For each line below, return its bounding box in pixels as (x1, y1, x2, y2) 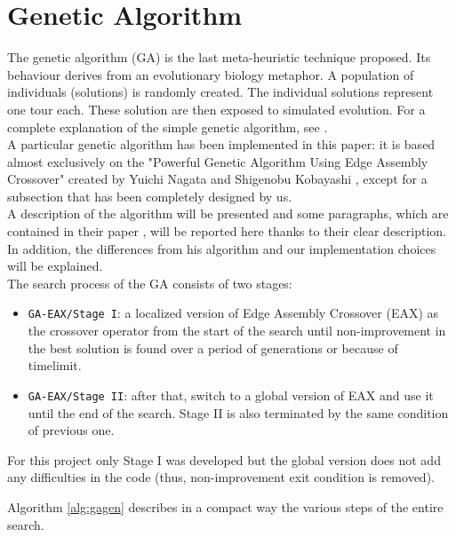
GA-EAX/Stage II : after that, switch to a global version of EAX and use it (28, 385, 434, 404)
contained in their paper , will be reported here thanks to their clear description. (7, 222, 447, 241)
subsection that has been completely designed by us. (7, 186, 292, 205)
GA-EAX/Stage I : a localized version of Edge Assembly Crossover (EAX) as (28, 304, 439, 322)
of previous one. (28, 421, 115, 439)
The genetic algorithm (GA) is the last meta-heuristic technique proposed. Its (7, 48, 431, 67)
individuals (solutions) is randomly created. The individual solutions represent (7, 83, 434, 101)
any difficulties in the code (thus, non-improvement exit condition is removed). (7, 468, 435, 486)
